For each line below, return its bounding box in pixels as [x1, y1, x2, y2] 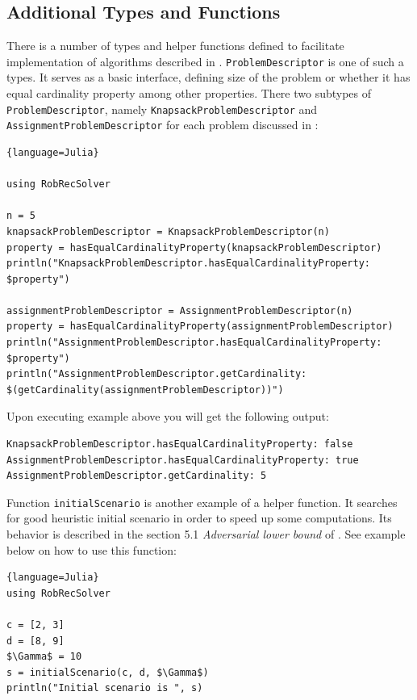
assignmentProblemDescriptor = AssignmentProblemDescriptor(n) [6, 304, 353, 316]
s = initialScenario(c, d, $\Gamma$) [6, 666, 209, 678]
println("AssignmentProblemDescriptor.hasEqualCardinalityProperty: [6, 337, 382, 349]
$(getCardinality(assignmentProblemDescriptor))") [6, 384, 284, 396]
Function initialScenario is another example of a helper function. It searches [6, 493, 398, 510]
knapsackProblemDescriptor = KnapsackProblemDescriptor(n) [6, 225, 330, 237]
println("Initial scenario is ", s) [6, 682, 203, 694]
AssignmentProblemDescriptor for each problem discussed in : [6, 116, 319, 133]
